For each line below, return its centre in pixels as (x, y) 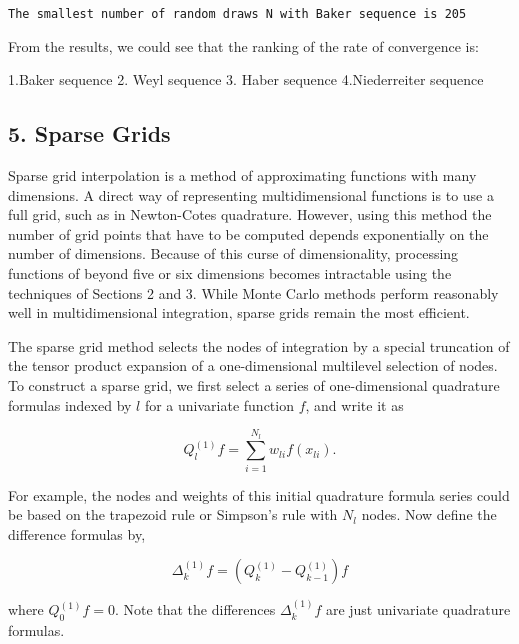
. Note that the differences (195, 609)
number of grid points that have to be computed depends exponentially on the (248, 233)
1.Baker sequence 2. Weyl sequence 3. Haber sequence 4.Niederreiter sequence (246, 79)
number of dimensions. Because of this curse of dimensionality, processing (233, 253)
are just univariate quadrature (418, 609)
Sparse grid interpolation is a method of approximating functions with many (242, 175)
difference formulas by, (77, 533)
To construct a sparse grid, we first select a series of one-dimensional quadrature (254, 384)
